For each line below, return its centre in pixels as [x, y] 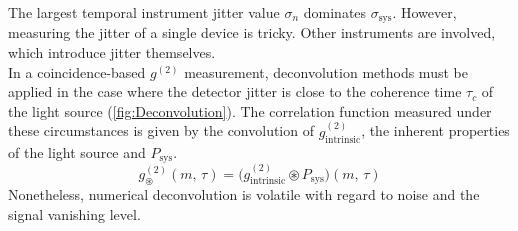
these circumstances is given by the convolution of [161, 130]
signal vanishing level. [74, 213]
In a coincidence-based [77, 71]
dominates [335, 12]
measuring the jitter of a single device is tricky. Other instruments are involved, [252, 32]
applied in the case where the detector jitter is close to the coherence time [235, 91]
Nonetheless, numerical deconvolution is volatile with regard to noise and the [244, 194]
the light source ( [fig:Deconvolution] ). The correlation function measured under [250, 110]
